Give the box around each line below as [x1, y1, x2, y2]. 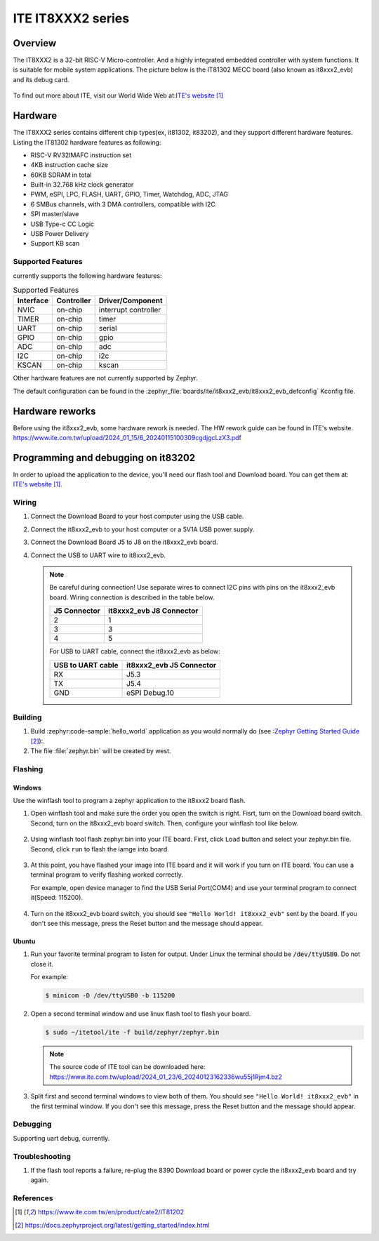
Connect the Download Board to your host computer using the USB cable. [30, 512, 244, 521]
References [13, 1193, 53, 1203]
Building [13, 712, 42, 722]
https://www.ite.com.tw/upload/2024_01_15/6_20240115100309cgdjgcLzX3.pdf [13, 434, 242, 442]
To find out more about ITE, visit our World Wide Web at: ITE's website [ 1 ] [13, 91, 224, 100]
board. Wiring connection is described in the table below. [49, 593, 215, 602]
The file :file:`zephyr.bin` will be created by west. [30, 747, 171, 755]
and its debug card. [13, 75, 69, 84]
